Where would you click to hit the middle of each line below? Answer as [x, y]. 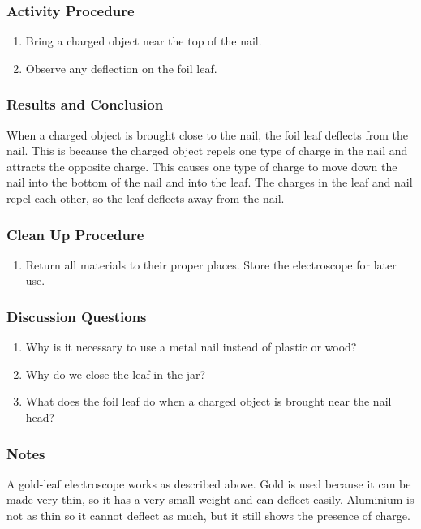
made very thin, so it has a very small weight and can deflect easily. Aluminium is [210, 499]
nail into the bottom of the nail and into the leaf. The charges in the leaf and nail [210, 182]
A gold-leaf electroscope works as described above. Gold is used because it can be [209, 483]
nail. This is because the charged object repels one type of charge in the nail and [207, 151]
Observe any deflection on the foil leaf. [121, 68]
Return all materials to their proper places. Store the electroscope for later [211, 264]
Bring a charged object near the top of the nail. [144, 41]
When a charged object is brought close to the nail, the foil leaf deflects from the [207, 134]
